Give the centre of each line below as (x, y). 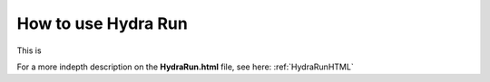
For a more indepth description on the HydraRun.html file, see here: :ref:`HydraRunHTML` (185, 67)
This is (29, 50)
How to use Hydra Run (102, 23)
